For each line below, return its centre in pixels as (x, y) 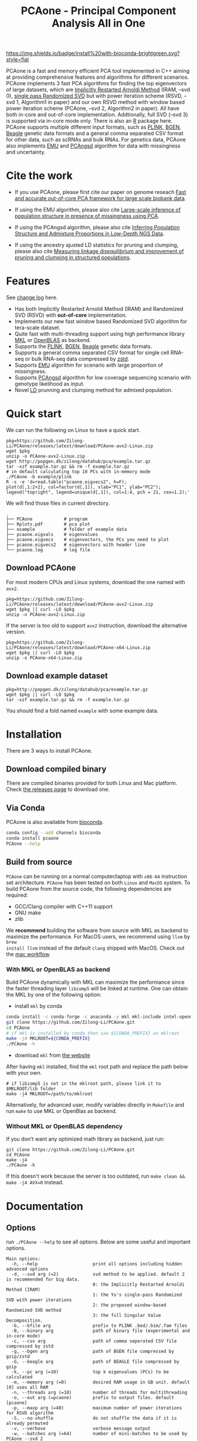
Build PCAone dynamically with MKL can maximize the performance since (95, 982)
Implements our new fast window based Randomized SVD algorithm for (101, 321)
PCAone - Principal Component (98, 11)
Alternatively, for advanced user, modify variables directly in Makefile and (95, 1105)
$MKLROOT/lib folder (31, 1089)
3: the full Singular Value (127, 1316)
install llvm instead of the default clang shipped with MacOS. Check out (95, 948)
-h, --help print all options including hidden (97, 1264)
